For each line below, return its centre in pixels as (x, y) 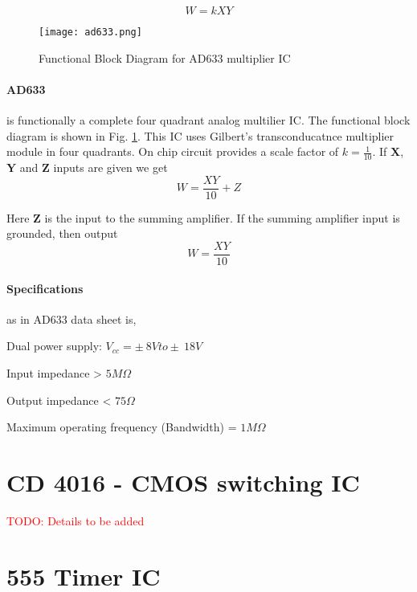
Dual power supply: (54, 346)
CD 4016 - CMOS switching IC (183, 482)
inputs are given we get (110, 167)
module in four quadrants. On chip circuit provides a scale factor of (173, 151)
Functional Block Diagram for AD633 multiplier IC (165, 57)
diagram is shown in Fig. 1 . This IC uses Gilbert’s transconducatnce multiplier (200, 135)
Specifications (45, 288)
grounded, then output (62, 233)
